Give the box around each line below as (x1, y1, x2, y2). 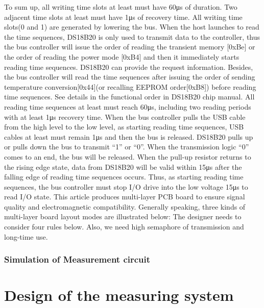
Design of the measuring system (4, 285, 234, 305)
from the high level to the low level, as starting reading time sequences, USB (4, 121, 244, 132)
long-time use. (4, 231, 48, 242)
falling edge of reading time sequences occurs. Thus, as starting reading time (4, 171, 244, 182)
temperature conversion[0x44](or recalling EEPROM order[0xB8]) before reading (4, 81, 256, 92)
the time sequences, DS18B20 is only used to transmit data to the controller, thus (4, 31, 260, 42)
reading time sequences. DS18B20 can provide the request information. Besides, (4, 61, 253, 72)
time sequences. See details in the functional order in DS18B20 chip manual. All (4, 91, 255, 102)
